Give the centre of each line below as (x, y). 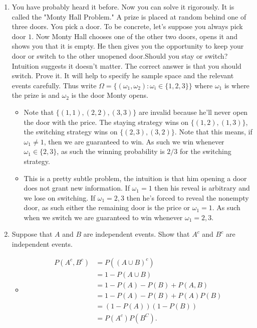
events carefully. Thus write (54, 85)
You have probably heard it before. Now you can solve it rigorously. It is (123, 7)
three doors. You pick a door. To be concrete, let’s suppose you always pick (127, 26)
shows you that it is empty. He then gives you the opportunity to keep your (128, 46)
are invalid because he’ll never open (193, 112)
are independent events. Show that (137, 234)
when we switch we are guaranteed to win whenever (103, 217)
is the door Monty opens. (110, 95)
